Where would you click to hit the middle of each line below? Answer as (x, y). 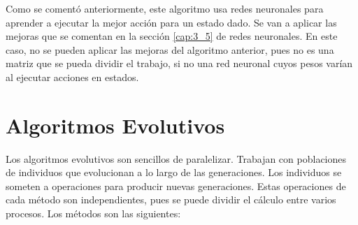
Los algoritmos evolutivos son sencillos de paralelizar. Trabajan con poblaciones (176, 158)
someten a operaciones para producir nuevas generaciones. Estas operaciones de (176, 186)
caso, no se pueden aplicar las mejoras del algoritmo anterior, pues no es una (170, 49)
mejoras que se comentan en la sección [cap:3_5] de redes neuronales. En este (172, 36)
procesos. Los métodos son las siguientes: (93, 213)
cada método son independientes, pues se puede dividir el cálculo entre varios (171, 199)
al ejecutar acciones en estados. (72, 77)
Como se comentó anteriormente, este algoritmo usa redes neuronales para (165, 8)
